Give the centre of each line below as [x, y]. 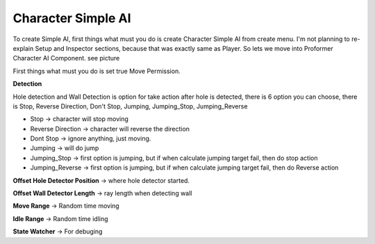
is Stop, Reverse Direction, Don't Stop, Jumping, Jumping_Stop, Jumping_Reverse [130, 106]
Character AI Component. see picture [66, 58]
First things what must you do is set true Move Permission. [97, 71]
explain [23, 48]
